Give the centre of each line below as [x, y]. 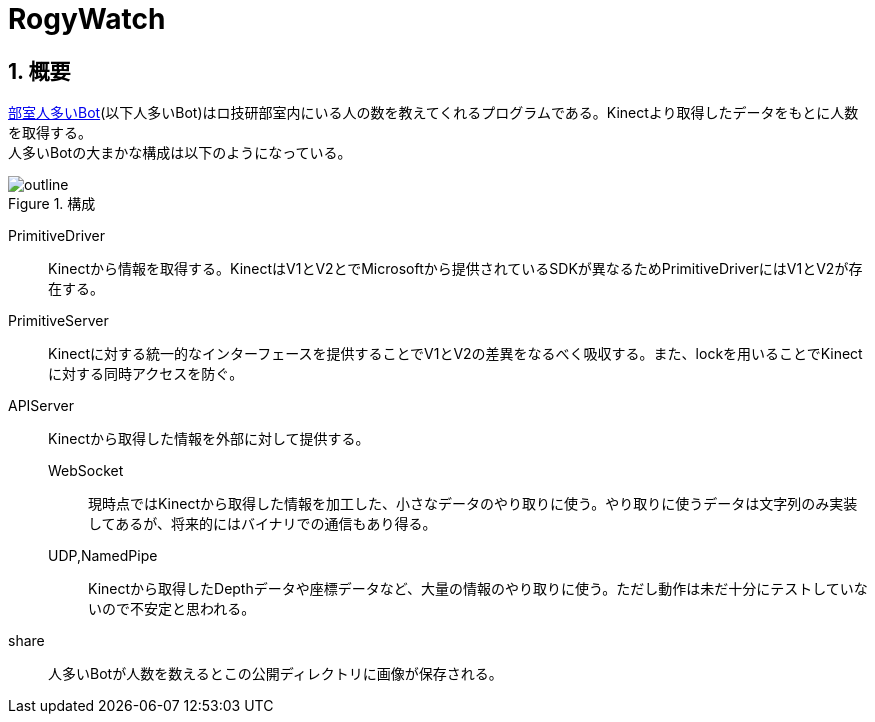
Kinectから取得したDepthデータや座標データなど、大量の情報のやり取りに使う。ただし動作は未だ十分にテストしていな [478, 589]
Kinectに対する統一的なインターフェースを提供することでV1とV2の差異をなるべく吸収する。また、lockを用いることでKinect [455, 354]
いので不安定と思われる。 [172, 609]
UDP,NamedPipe [103, 556]
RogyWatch [87, 19]
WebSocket [86, 471]
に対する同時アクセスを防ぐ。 [146, 374]
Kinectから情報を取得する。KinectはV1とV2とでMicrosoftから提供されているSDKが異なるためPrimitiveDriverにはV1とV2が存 [455, 269]
